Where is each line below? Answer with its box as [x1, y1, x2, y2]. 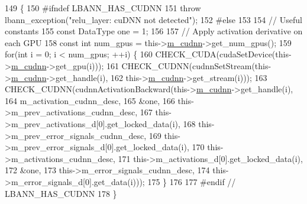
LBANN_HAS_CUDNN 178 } [5, 187, 117, 199]
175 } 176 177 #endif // [147, 175, 236, 187]
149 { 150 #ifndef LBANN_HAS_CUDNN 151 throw [5, 2, 201, 14]
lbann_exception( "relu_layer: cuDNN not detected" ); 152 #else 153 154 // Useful [5, 13, 302, 25]
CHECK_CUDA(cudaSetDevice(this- [155, 48, 292, 60]
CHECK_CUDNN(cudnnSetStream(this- [121, 59, 272, 72]
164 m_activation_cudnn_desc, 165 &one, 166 [5, 94, 175, 106]
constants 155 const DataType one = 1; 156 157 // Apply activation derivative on [5, 25, 303, 37]
